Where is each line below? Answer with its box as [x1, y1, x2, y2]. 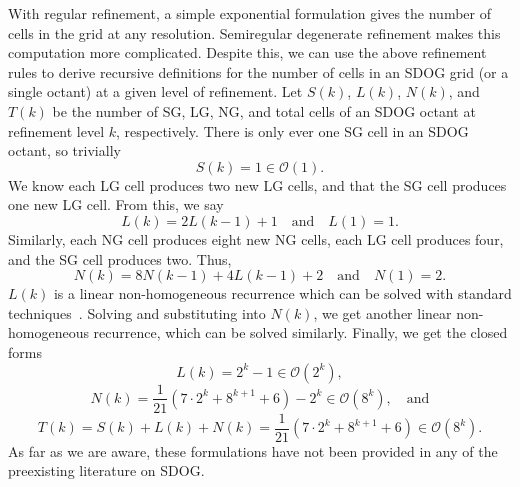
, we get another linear [313, 302, 452, 323]
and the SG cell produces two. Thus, [8, 248, 232, 269]
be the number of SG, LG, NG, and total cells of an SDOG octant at [52, 100, 476, 121]
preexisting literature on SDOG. [8, 460, 205, 481]
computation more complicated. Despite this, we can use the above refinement [8, 42, 487, 63]
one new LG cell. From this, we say [8, 194, 224, 215]
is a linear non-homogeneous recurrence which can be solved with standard [53, 283, 512, 304]
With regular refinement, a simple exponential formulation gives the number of [8, 3, 491, 23]
